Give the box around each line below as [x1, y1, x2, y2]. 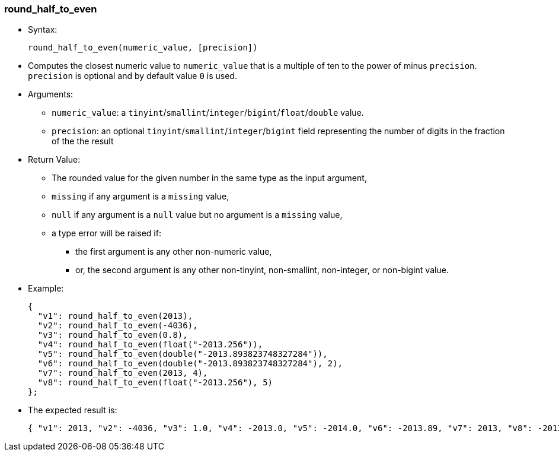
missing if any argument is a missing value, [52, 191, 229, 202]
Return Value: [28, 154, 81, 165]
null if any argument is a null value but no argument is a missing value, [52, 210, 343, 220]
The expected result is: [28, 405, 117, 416]
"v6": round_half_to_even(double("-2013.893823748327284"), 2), [37, 359, 343, 369]
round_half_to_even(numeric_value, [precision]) [28, 43, 258, 53]
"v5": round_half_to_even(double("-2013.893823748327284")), [37, 349, 328, 359]
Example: [28, 283, 64, 294]
